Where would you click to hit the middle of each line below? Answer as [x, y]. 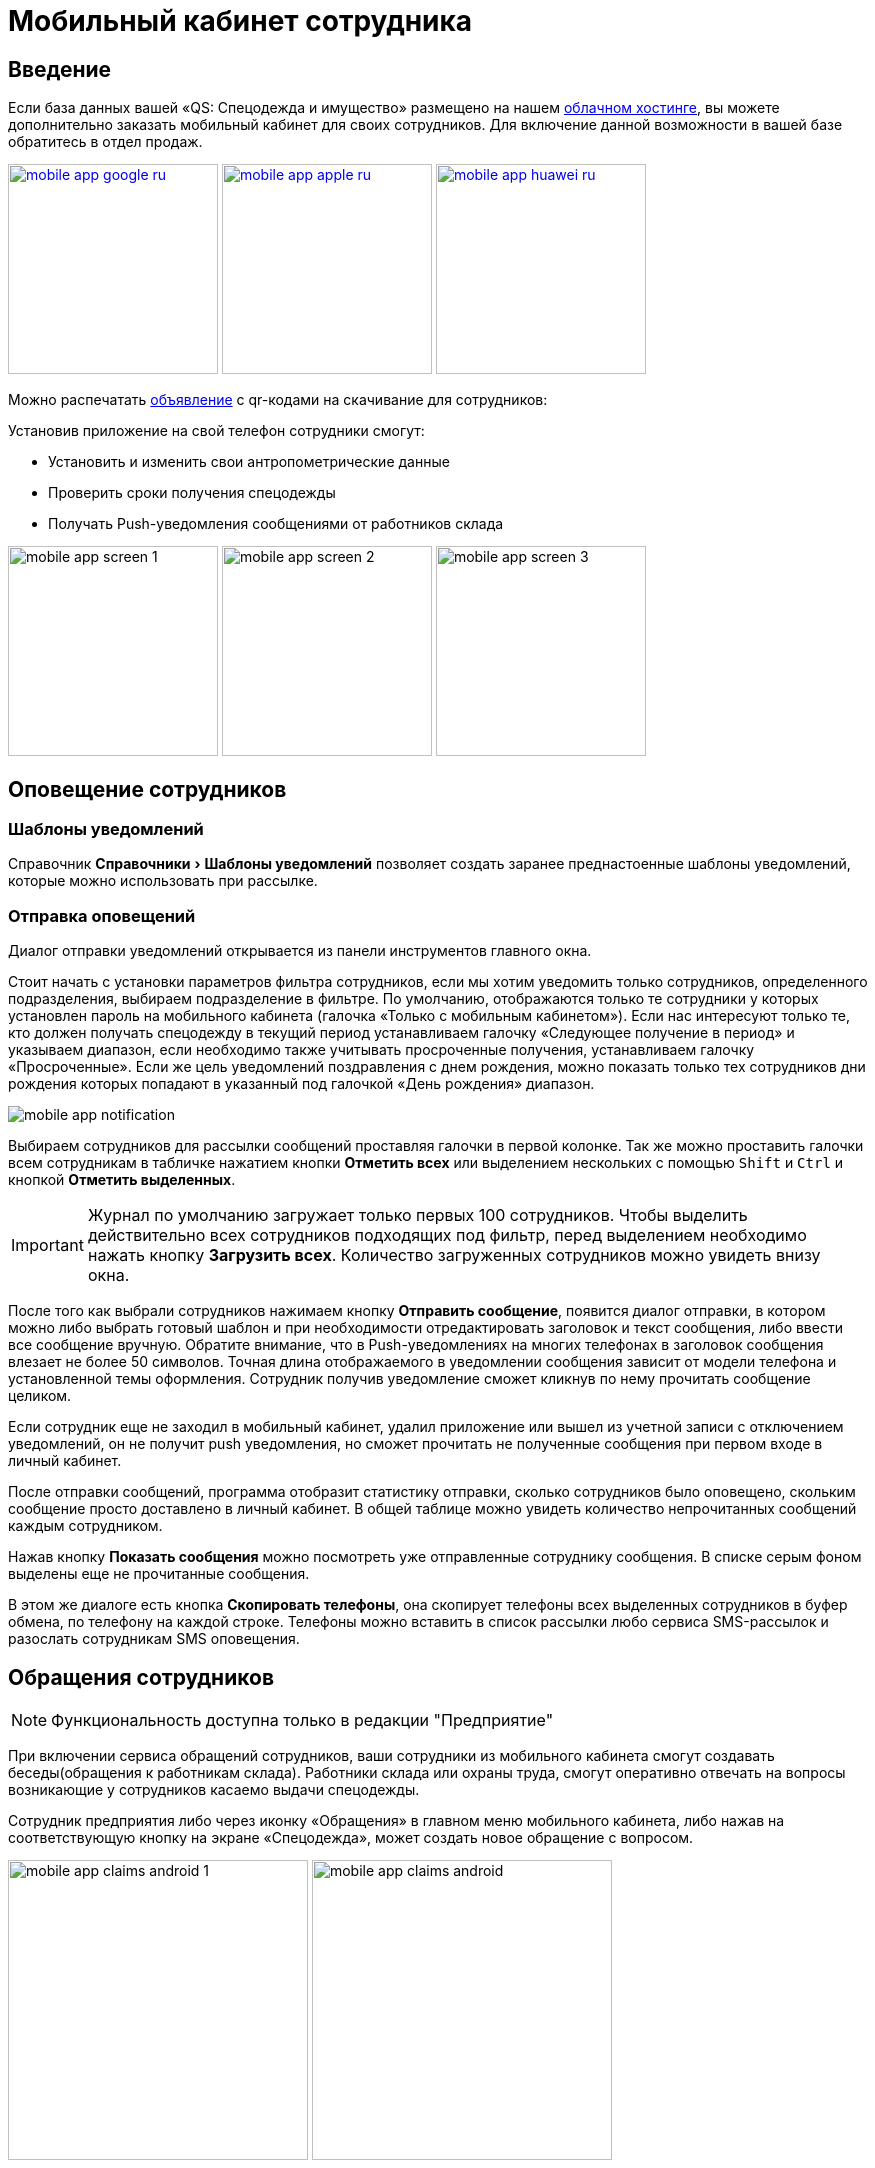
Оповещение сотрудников [147, 789]
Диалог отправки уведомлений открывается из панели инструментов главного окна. [300, 951]
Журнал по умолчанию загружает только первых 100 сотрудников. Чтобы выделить [417, 1215]
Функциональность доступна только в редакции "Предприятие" [302, 1719]
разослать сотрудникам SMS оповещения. [154, 1639]
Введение [60, 69]
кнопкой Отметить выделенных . [122, 1180]
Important [47, 1245]
